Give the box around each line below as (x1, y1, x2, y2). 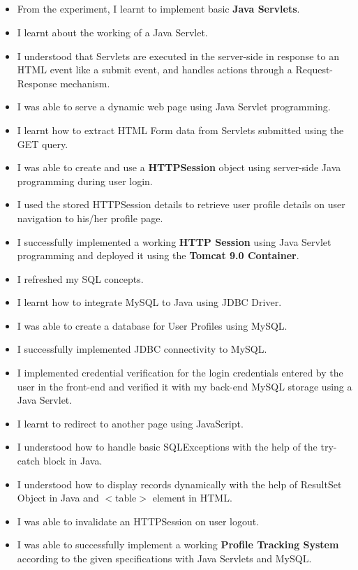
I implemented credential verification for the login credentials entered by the (17, 365, 343, 380)
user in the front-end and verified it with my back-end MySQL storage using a (17, 379, 352, 393)
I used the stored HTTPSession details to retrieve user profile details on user (17, 197, 345, 212)
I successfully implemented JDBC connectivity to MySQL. (17, 342, 267, 356)
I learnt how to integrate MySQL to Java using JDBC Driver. (17, 295, 282, 309)
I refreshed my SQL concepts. (17, 271, 144, 286)
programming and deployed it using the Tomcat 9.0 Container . (17, 248, 299, 263)
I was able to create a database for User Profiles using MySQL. (17, 318, 288, 332)
